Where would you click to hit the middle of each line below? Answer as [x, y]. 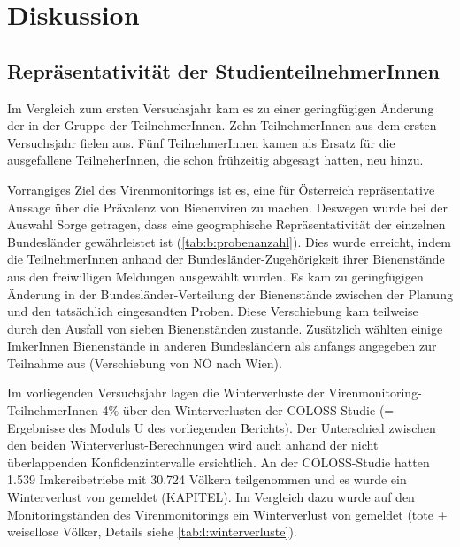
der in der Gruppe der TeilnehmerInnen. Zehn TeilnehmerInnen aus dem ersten [222, 125]
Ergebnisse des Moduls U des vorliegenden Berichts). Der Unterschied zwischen [222, 427]
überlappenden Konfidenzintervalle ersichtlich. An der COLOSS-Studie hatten [218, 462]
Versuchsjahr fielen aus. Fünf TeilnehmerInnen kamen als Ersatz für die [201, 142]
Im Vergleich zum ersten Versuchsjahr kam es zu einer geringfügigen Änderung [221, 108]
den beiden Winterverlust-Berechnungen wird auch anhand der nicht [193, 445]
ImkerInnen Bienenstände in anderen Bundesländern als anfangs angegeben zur [222, 346]
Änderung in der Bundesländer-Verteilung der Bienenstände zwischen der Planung [230, 293]
